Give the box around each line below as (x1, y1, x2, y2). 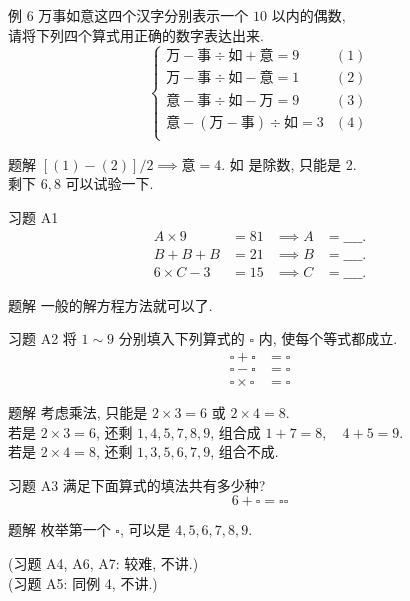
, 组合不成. (210, 441, 279, 462)
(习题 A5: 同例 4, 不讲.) (8, 572, 158, 593)
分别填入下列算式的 (118, 328, 245, 349)
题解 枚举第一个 (8, 519, 111, 540)
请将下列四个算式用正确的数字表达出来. (8, 24, 264, 45)
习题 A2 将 (8, 328, 77, 349)
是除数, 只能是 (248, 153, 341, 174)
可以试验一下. (65, 173, 154, 194)
